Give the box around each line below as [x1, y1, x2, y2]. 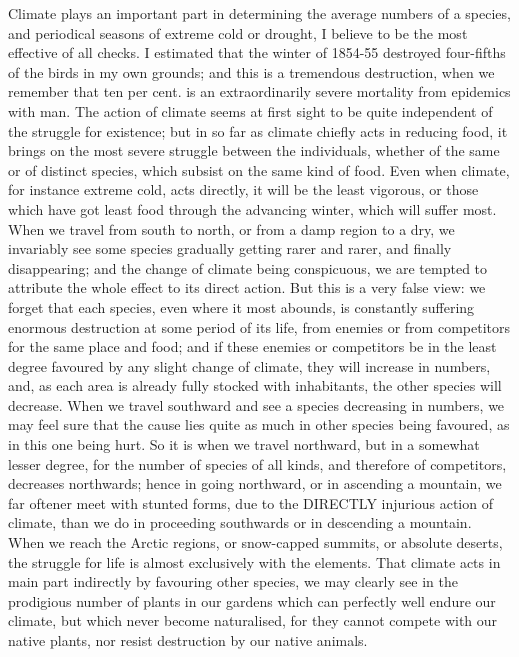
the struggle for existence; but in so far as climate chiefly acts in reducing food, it [8, 120, 508, 141]
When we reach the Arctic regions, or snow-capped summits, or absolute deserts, [8, 532, 503, 553]
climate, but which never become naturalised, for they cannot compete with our [8, 610, 498, 631]
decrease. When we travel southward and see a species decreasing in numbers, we [8, 394, 505, 415]
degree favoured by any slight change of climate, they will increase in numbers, [8, 355, 491, 376]
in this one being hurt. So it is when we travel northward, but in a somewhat [8, 434, 480, 455]
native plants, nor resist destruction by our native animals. [8, 630, 368, 650]
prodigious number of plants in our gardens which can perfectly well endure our [8, 590, 496, 611]
